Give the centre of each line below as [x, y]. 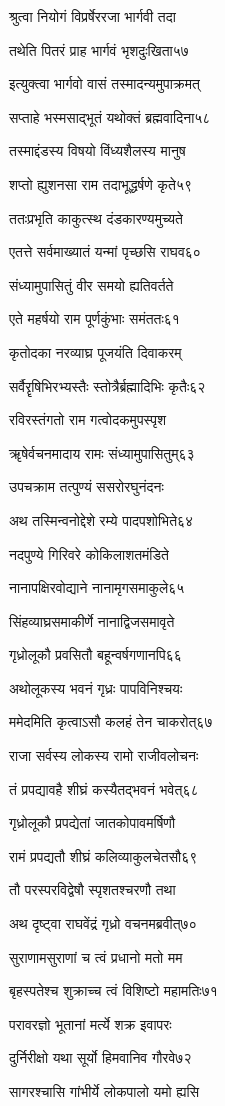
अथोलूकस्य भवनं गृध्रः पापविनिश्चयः [96, 687]
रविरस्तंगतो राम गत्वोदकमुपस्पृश [88, 419]
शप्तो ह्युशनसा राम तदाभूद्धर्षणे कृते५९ [100, 183]
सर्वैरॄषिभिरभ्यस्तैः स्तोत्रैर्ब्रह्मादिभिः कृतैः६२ [107, 385]
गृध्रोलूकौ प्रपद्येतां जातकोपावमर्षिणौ [92, 822]
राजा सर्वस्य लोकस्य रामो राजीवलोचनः [104, 755]
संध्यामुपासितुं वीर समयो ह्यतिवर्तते [91, 284]
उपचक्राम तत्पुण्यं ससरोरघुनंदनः [86, 486]
